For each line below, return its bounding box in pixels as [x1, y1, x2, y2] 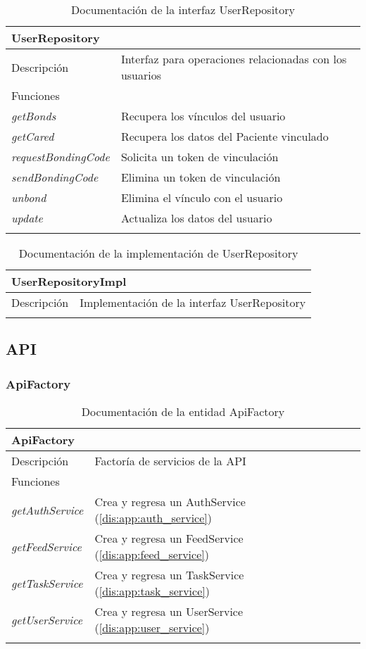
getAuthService [11, 501, 84, 518]
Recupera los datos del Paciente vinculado [120, 128, 329, 144]
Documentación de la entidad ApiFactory [81, 403, 285, 420]
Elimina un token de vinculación [120, 169, 281, 185]
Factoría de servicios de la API [94, 453, 246, 469]
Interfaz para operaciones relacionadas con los [120, 51, 347, 67]
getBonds [11, 108, 56, 124]
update [11, 210, 43, 226]
